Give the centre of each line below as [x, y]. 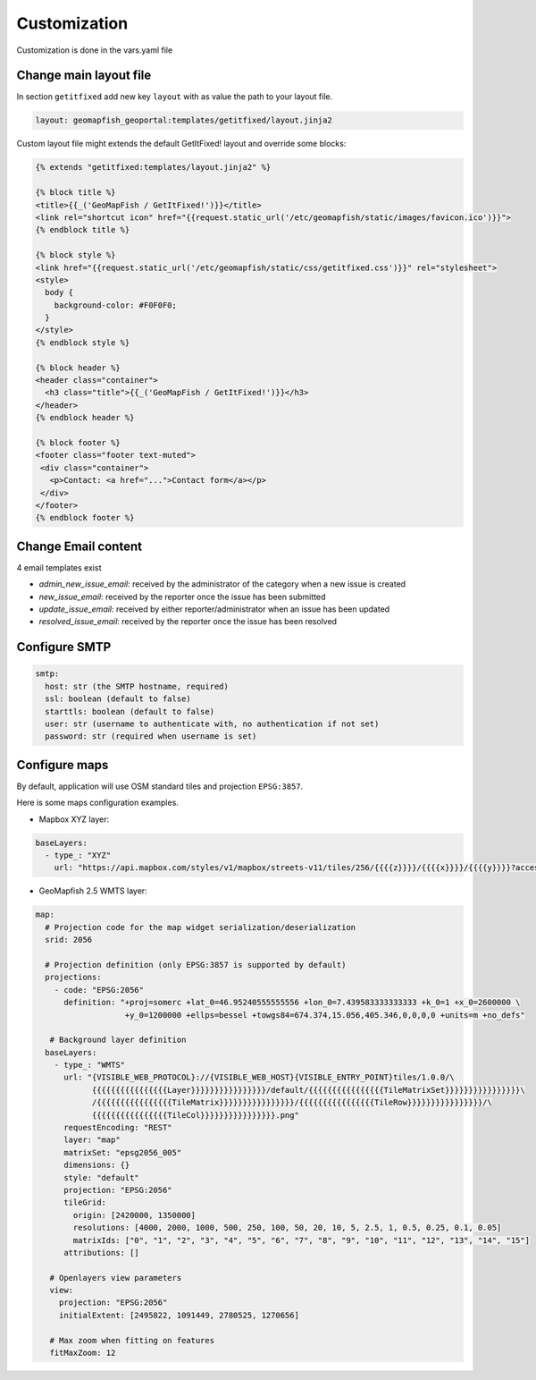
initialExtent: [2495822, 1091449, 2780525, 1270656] [179, 1315]
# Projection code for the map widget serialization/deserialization [201, 927]
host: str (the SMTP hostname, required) [137, 686]
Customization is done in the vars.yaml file [95, 50]
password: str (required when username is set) [151, 737]
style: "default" [102, 1177]
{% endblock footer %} [85, 518]
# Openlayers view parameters [116, 1278]
